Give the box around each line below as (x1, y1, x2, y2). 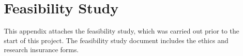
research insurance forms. (4, 45, 79, 55)
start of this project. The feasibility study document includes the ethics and (4, 35, 228, 45)
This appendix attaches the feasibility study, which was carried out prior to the (4, 26, 239, 36)
